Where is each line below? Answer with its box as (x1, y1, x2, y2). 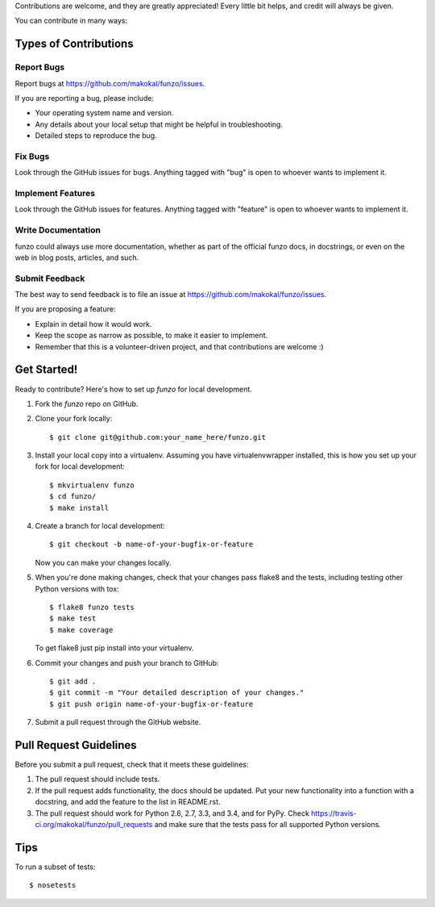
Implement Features (14, 188, 96, 199)
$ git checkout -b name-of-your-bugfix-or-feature (49, 540, 254, 549)
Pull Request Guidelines (14, 738, 137, 752)
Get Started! (14, 363, 78, 377)
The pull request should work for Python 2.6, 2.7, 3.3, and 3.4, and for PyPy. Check (35, 808, 310, 818)
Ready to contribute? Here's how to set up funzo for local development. (14, 384, 253, 394)
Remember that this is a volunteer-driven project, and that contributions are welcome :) (35, 341, 324, 351)
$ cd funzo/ (49, 492, 97, 501)
